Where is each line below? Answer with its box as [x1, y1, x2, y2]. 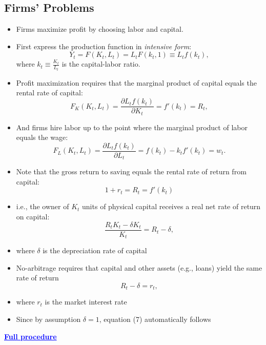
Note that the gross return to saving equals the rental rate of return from [16, 166, 247, 177]
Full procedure [4, 331, 57, 341]
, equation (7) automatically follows [99, 313, 211, 324]
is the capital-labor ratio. [62, 58, 140, 69]
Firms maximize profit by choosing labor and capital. [16, 24, 183, 34]
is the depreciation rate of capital [43, 245, 147, 256]
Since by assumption [16, 313, 81, 324]
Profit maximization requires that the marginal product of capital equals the [16, 77, 257, 88]
